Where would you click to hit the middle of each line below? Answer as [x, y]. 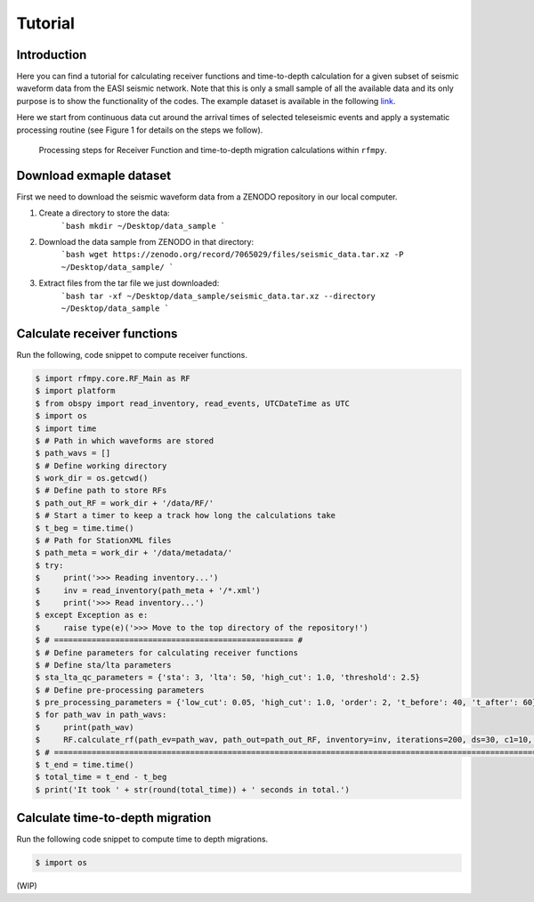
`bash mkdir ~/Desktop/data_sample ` [143, 226]
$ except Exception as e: [92, 615]
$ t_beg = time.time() [85, 528]
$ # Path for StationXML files [104, 540]
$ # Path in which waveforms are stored [124, 440]
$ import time [66, 428]
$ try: [49, 565]
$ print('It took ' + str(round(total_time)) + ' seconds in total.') [193, 789]
